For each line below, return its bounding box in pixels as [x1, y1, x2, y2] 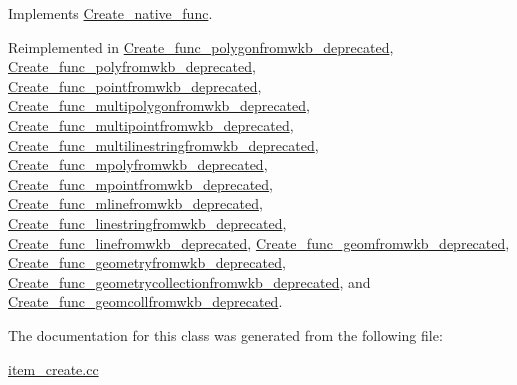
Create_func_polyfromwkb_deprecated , [8, 56, 256, 77]
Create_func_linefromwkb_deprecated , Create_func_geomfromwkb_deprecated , [8, 232, 510, 253]
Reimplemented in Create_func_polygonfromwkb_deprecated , [8, 36, 394, 57]
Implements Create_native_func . [8, 3, 213, 23]
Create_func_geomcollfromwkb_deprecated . [8, 291, 283, 312]
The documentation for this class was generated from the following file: [8, 324, 443, 345]
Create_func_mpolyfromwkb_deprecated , [8, 154, 268, 175]
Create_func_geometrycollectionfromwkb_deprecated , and [8, 271, 371, 292]
